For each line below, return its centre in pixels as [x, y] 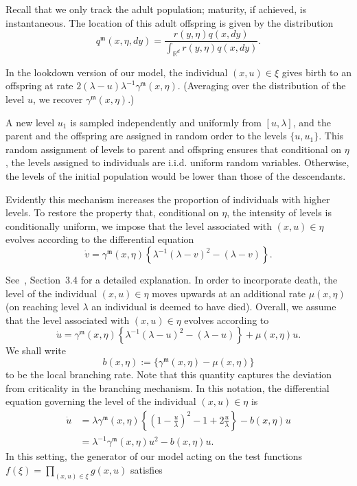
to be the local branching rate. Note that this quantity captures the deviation [169, 374]
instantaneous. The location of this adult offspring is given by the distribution [170, 22]
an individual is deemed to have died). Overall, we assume [214, 306]
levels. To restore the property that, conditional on [112, 212]
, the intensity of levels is [279, 212]
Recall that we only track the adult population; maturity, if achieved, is [156, 9]
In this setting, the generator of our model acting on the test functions [154, 456]
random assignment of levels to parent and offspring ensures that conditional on [174, 149]
